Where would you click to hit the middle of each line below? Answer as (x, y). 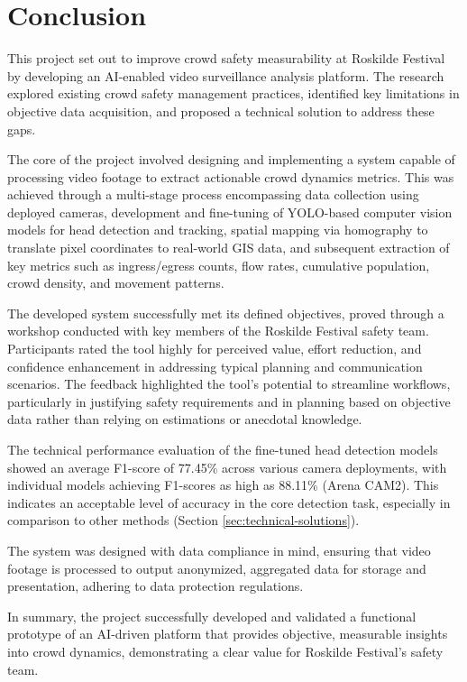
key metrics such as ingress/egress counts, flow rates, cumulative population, (219, 265)
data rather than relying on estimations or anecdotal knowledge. (185, 419)
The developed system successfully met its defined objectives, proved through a (226, 313)
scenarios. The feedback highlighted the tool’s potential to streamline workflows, (229, 384)
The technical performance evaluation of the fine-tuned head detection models (223, 449)
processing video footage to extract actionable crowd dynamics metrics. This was (231, 176)
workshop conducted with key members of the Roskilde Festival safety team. (218, 331)
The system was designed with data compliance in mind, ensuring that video (219, 550)
